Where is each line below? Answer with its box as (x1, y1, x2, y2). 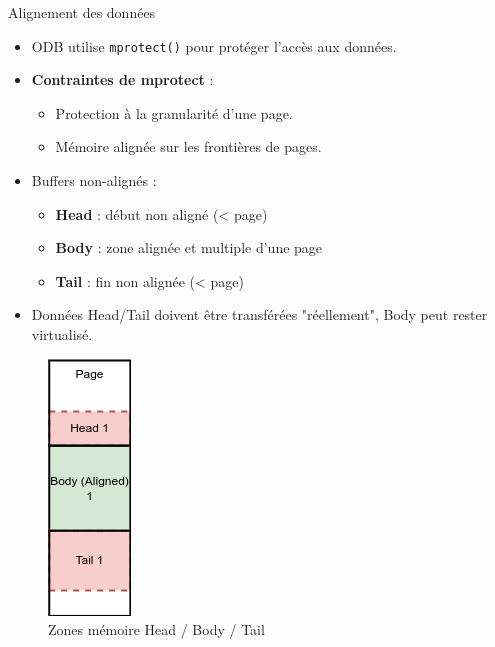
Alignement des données (8, 2, 156, 22)
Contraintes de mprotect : (31, 69, 214, 90)
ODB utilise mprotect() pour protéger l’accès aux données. (31, 35, 397, 56)
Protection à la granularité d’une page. (55, 102, 293, 123)
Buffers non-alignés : (31, 170, 157, 191)
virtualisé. (31, 324, 93, 344)
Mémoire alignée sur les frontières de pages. (55, 136, 322, 157)
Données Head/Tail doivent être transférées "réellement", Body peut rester (31, 304, 488, 325)
